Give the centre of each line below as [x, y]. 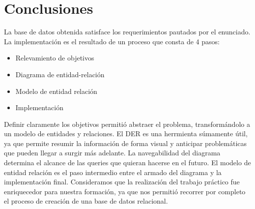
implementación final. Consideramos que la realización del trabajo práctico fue [122, 182]
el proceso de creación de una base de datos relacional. [86, 201]
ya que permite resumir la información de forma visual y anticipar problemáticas [126, 143]
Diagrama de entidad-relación [60, 74]
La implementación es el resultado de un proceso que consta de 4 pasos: [112, 41]
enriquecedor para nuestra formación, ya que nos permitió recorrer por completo [125, 191]
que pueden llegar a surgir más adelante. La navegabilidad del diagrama [112, 153]
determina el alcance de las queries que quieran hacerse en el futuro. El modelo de [127, 163]
